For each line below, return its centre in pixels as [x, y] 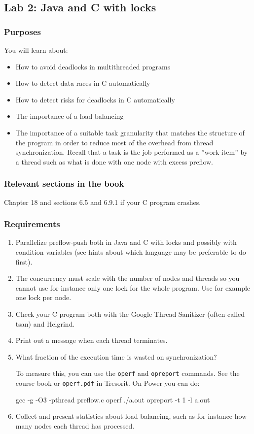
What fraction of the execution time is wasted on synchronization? [116, 356]
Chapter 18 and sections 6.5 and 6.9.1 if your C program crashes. [103, 202]
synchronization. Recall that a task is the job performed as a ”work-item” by [132, 152]
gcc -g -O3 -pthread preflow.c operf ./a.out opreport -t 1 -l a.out [113, 399]
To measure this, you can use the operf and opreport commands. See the [127, 373]
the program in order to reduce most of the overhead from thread [114, 142]
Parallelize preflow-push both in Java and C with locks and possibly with [126, 242]
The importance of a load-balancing [70, 116]
